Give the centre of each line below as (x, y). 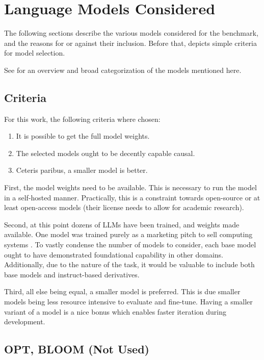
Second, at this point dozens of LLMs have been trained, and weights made (122, 224)
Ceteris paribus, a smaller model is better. (82, 170)
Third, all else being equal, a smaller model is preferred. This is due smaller (122, 291)
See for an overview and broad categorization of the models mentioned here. (123, 70)
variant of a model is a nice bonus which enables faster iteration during (115, 311)
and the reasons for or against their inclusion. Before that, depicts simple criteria (130, 43)
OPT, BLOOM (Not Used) (77, 349)
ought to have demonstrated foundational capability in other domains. (114, 254)
